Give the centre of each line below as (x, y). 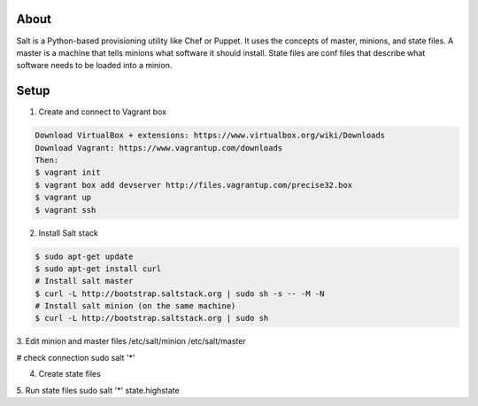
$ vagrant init (68, 172)
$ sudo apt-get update (84, 256)
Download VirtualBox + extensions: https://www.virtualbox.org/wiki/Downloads (210, 136)
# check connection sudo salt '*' (76, 357)
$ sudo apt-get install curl (98, 269)
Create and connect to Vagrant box (103, 112)
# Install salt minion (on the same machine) (135, 306)
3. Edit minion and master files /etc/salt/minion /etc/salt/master (131, 341)
